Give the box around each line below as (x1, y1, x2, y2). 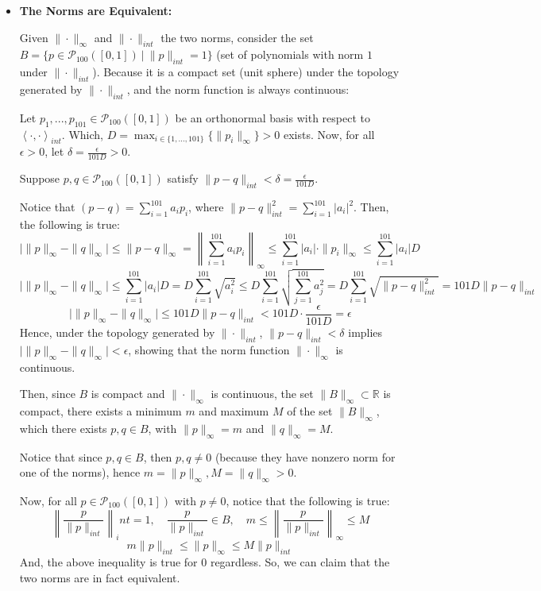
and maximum (199, 403, 269, 419)
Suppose (19, 170, 60, 187)
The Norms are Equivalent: (19, 2, 172, 18)
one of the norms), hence (19, 464, 141, 481)
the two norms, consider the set (160, 29, 314, 45)
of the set (287, 403, 333, 419)
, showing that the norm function (128, 341, 290, 357)
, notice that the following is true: (226, 492, 390, 509)
